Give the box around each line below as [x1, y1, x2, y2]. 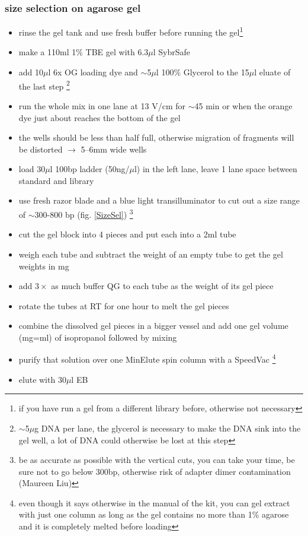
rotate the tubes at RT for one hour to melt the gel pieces [18, 299, 229, 312]
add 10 [18, 66, 44, 78]
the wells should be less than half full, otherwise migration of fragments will [18, 131, 294, 144]
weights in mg [18, 259, 69, 272]
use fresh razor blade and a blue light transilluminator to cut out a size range [18, 194, 300, 207]
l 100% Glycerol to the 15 [156, 66, 249, 78]
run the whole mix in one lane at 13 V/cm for [18, 99, 186, 112]
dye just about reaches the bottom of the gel [18, 111, 181, 123]
